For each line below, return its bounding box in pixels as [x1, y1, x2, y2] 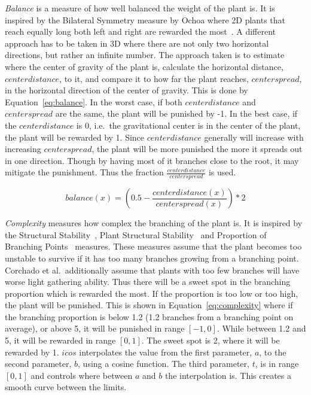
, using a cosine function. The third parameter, [78, 357, 249, 370]
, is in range [255, 357, 299, 370]
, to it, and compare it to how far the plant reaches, [59, 72, 249, 84]
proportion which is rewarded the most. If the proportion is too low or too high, [5, 287, 298, 299]
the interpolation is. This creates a [164, 369, 291, 381]
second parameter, [5, 357, 72, 370]
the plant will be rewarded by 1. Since [5, 130, 145, 143]
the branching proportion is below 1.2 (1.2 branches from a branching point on [5, 310, 294, 323]
